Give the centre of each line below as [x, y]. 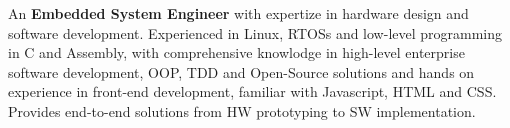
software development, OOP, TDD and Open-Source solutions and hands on [241, 71]
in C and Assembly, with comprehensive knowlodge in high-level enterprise [236, 52]
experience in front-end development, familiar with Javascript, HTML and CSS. [252, 91]
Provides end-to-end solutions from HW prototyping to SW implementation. [242, 110]
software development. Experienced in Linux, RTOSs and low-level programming [255, 32]
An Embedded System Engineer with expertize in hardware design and [238, 13]
